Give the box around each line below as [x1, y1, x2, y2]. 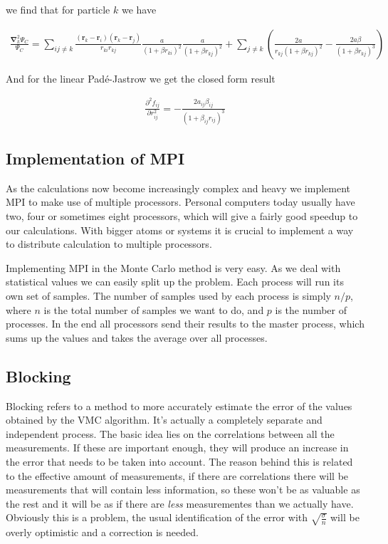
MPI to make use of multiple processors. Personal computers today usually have [6, 194, 355, 209]
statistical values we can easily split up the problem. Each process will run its [6, 274, 344, 289]
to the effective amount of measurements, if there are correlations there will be [6, 468, 349, 483]
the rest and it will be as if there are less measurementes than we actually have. [6, 496, 354, 511]
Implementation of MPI [6, 147, 185, 169]
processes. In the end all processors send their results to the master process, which [6, 316, 365, 331]
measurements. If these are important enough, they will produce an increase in [6, 440, 349, 455]
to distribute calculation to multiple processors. [6, 236, 212, 251]
